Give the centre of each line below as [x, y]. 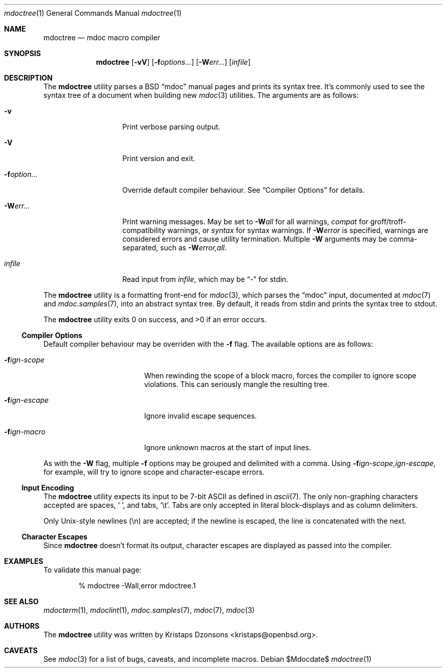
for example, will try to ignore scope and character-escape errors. [154, 472]
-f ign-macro [25, 432]
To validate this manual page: [92, 570]
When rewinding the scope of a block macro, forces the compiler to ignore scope [280, 376]
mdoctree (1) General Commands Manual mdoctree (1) [93, 13]
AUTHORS [22, 626]
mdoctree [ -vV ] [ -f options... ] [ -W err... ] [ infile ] [173, 62]
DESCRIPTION [29, 78]
